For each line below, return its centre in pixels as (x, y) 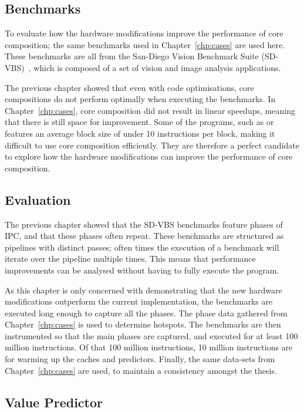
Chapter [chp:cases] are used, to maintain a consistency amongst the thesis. (141, 370)
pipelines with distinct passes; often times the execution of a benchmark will (142, 247)
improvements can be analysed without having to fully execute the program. (142, 270)
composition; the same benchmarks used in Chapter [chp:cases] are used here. (145, 44)
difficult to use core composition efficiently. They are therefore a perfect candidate (152, 145)
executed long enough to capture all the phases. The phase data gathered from (146, 313)
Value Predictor (54, 402)
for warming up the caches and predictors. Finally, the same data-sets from (140, 359)
